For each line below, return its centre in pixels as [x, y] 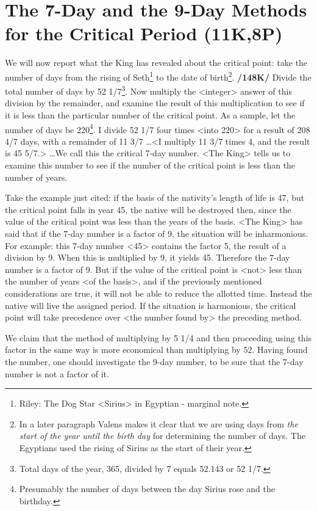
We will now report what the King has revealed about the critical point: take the [156, 63]
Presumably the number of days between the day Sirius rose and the [147, 489]
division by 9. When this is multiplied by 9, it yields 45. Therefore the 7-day [148, 257]
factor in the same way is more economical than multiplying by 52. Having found [156, 350]
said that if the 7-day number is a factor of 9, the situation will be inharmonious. [157, 233]
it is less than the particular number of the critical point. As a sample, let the [150, 115]
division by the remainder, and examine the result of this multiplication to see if [155, 103]
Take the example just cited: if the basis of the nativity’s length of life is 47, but [155, 198]
